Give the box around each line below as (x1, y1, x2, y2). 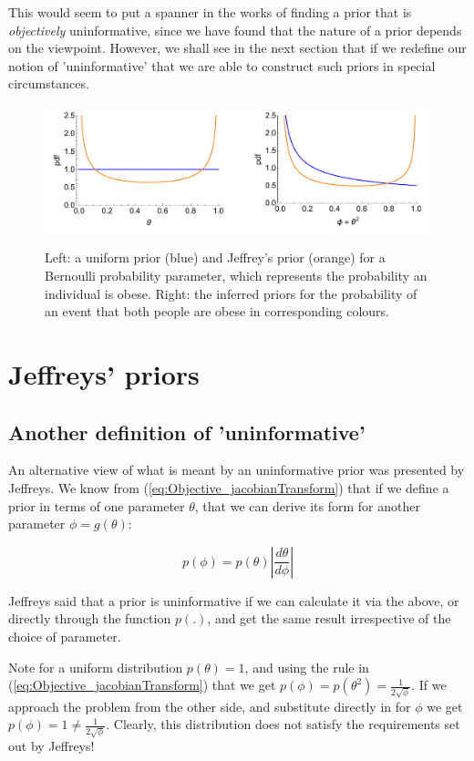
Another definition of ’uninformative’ (8, 417, 366, 446)
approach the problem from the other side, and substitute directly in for (8, 696, 411, 715)
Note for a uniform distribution (8, 657, 183, 676)
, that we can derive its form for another (194, 496, 420, 515)
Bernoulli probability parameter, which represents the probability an (45, 266, 428, 284)
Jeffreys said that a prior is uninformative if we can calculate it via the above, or (8, 591, 459, 610)
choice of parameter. (8, 626, 121, 645)
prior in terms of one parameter (8, 496, 185, 515)
